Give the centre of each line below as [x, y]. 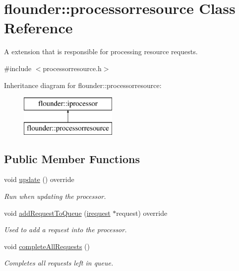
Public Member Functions [72, 158]
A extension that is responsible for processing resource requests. [101, 51]
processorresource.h [72, 68]
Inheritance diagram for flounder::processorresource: [83, 85]
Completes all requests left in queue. [59, 263]
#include [18, 68]
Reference [38, 28]
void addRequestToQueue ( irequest [57, 213]
